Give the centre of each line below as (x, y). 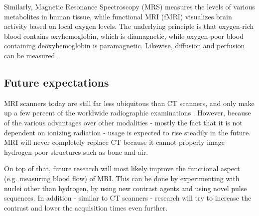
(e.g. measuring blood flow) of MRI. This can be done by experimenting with (122, 178)
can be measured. (31, 55)
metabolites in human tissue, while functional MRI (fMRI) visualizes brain (118, 16)
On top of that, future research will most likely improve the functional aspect (122, 168)
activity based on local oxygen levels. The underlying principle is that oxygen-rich (129, 26)
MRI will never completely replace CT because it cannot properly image (114, 142)
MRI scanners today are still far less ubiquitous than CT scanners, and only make (129, 103)
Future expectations (57, 82)
